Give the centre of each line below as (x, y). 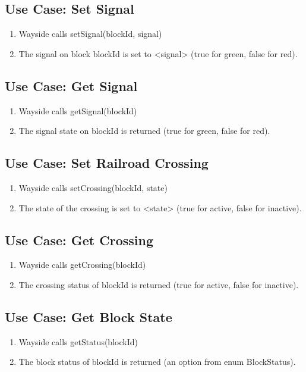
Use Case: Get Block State (89, 316)
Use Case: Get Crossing (79, 240)
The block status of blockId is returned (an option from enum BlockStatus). (157, 362)
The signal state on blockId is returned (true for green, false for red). (144, 131)
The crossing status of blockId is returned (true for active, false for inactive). (159, 284)
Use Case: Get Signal (71, 85)
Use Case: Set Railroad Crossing (107, 163)
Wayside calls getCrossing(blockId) (82, 265)
